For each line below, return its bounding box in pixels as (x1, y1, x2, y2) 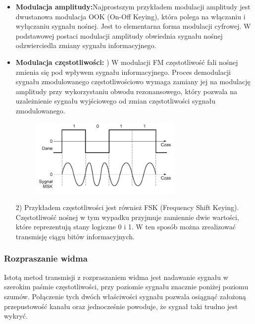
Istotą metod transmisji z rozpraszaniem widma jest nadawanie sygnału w (4, 271, 228, 282)
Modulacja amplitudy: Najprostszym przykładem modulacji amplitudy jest (15, 1, 251, 11)
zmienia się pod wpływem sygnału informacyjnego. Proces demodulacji (15, 66, 231, 77)
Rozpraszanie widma (4, 252, 88, 265)
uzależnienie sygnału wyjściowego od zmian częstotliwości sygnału (15, 96, 216, 106)
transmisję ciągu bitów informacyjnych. (15, 231, 135, 241)
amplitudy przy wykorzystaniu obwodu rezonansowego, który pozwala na (15, 86, 237, 96)
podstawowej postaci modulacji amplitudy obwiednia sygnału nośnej (15, 30, 223, 41)
